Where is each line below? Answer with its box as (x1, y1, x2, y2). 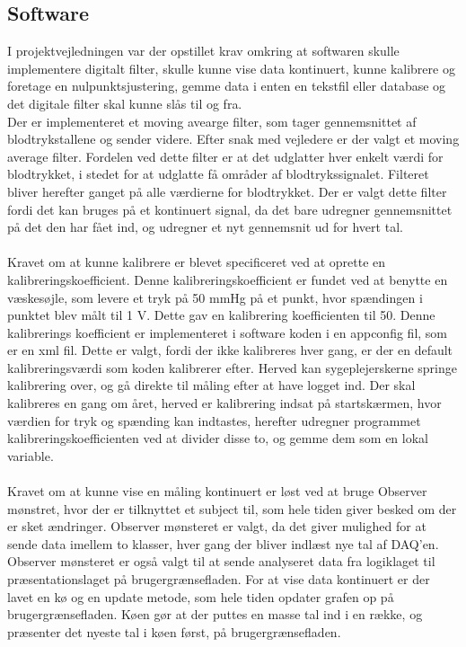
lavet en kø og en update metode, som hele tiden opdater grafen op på (7, 587, 394, 606)
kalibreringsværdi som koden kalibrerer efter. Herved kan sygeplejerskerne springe (7, 358, 457, 377)
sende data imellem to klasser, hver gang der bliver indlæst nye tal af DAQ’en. (7, 534, 439, 553)
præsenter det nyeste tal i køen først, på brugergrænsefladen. (7, 622, 341, 641)
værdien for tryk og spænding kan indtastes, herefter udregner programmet (7, 411, 421, 430)
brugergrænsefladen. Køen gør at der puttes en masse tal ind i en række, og (7, 605, 423, 624)
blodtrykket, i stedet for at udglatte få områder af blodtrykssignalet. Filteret (7, 164, 429, 183)
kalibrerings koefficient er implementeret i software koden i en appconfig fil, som (7, 323, 448, 341)
